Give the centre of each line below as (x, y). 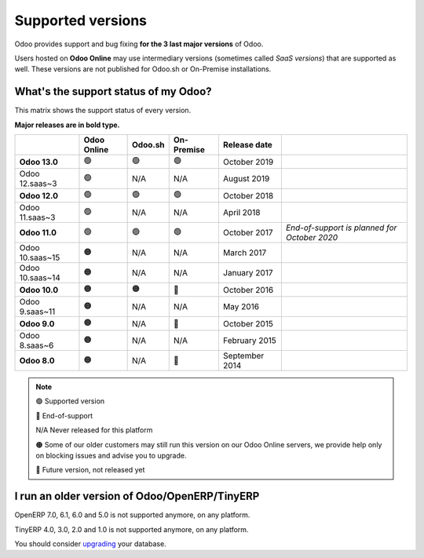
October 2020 (312, 238)
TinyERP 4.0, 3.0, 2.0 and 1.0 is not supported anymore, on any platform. (132, 529)
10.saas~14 (40, 278)
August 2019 (246, 179)
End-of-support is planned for (341, 228)
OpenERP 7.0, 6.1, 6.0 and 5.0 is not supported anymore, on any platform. (132, 515)
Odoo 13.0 (39, 162)
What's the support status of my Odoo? (113, 91)
